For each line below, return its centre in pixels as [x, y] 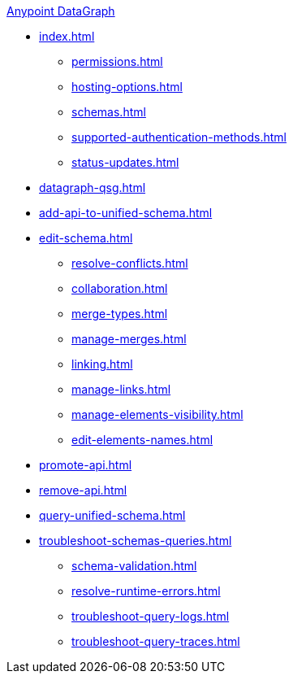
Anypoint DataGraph [61, 11]
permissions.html [117, 61]
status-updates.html [125, 162]
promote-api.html [86, 465]
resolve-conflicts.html [130, 263]
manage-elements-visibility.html [157, 414]
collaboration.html [120, 288]
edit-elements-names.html [142, 440]
